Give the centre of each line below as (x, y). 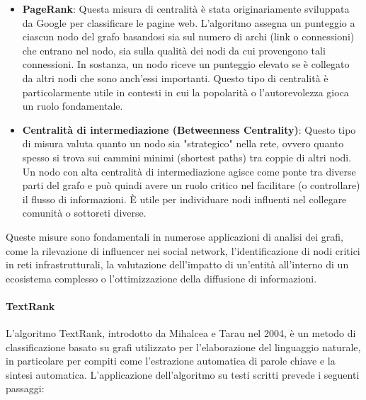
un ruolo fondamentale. (73, 106)
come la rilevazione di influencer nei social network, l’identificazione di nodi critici (183, 250)
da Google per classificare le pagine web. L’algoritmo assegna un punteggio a (189, 22)
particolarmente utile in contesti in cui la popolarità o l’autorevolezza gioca (185, 92)
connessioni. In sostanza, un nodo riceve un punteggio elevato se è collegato (186, 64)
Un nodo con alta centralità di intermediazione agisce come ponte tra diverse (189, 171)
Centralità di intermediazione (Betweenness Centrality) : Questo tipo (189, 129)
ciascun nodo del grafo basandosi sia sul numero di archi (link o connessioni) (188, 36)
